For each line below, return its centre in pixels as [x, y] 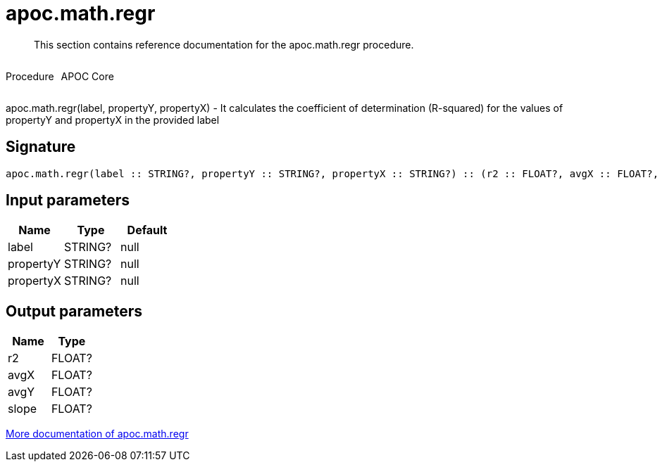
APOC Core [87, 76]
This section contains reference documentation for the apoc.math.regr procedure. [224, 44]
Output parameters [74, 311]
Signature [41, 147]
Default [147, 230]
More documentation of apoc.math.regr [97, 434]
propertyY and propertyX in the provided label [113, 120]
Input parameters [68, 200]
